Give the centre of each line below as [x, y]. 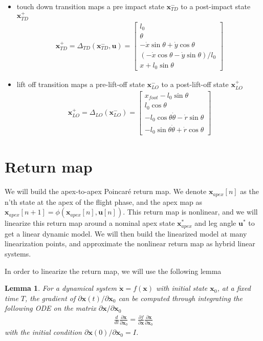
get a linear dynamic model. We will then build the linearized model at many [126, 233]
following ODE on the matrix [50, 308]
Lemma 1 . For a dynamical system [61, 288]
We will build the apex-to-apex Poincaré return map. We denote [106, 191]
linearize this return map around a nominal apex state [90, 223]
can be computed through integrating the [180, 298]
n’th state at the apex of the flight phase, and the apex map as [104, 201]
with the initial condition [43, 332]
